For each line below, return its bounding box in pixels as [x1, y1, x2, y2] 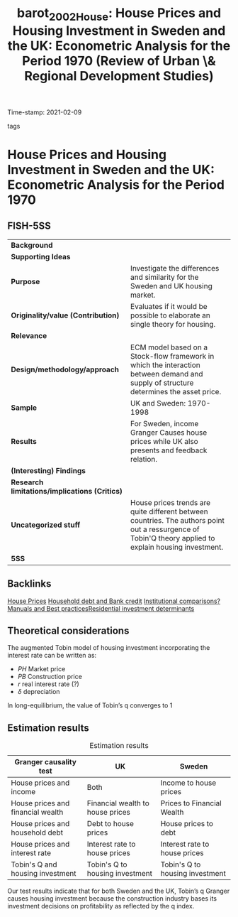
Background [11, 240, 53, 250]
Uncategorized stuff [11, 520, 81, 530]
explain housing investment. [130, 542, 224, 552]
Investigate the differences [130, 263, 220, 273]
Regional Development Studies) [24, 67, 214, 84]
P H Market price [17, 665, 66, 673]
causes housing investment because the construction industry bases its [7, 894, 217, 903]
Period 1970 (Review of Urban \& [22, 53, 216, 69]
